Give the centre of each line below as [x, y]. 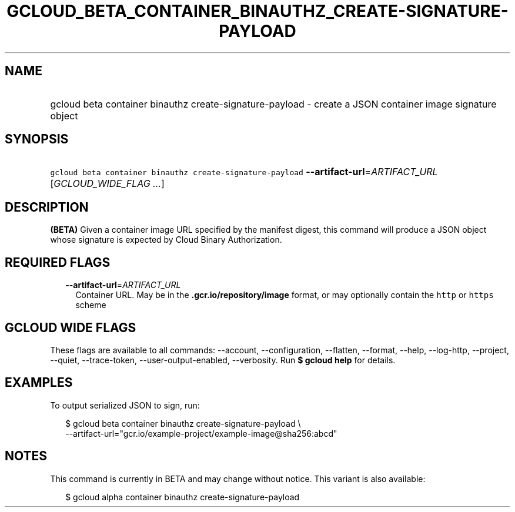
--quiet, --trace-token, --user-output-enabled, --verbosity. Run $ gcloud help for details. [223, 360]
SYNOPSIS [37, 139]
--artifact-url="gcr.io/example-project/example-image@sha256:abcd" [201, 433]
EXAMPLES [39, 383]
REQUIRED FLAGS [58, 262]
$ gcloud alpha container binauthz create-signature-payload [183, 497]
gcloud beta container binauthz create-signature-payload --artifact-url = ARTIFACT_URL [244, 172]
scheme [91, 305]
